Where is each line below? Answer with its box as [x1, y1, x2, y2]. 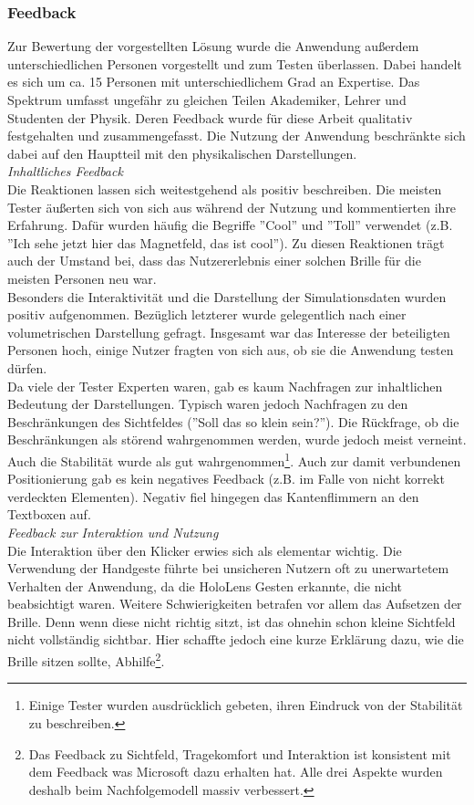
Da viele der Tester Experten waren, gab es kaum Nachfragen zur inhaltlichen [7, 376, 443, 395]
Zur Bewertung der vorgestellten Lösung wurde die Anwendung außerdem [7, 37, 419, 56]
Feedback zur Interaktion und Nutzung [7, 522, 219, 541]
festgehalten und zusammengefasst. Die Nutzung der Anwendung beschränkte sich [7, 126, 466, 145]
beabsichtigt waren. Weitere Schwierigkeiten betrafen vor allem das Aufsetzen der [7, 594, 462, 613]
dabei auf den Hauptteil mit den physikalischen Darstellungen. [7, 143, 357, 162]
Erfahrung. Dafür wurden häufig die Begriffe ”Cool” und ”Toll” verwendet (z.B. [7, 215, 453, 235]
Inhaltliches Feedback [7, 162, 123, 181]
